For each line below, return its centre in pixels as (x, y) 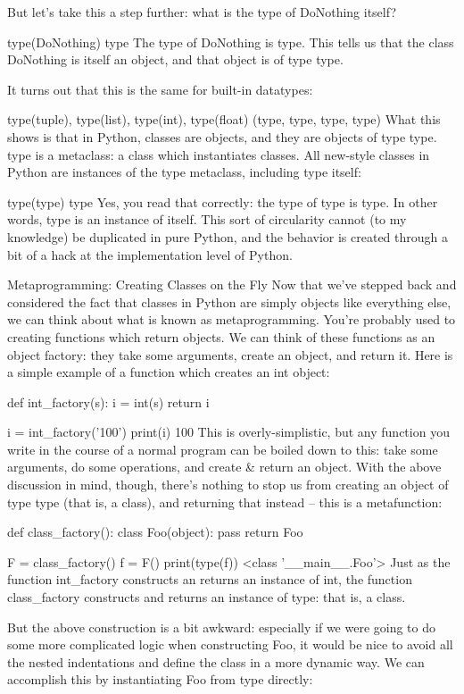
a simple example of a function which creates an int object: (169, 372)
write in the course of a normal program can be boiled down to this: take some (223, 449)
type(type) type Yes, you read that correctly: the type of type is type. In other (223, 201)
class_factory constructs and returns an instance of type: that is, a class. (207, 597)
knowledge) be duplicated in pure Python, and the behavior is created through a (228, 236)
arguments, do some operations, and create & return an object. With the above (224, 467)
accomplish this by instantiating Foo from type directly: (160, 679)
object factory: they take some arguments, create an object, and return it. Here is (230, 354)
